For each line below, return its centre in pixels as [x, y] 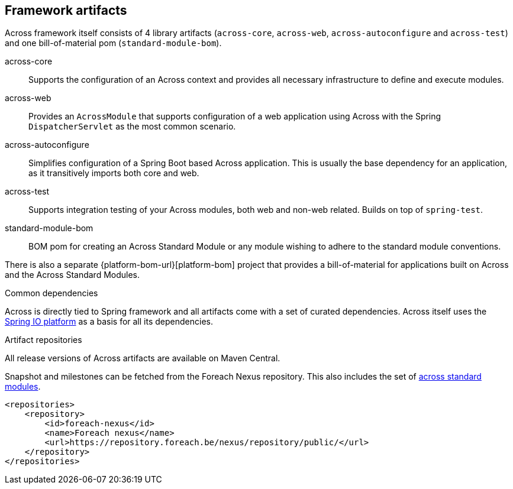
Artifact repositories [43, 340]
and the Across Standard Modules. [72, 275]
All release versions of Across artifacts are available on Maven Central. [143, 358]
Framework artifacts [66, 10]
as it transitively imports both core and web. [114, 173]
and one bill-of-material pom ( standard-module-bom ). [113, 43]
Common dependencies [51, 293]
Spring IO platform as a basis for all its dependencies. [109, 322]
